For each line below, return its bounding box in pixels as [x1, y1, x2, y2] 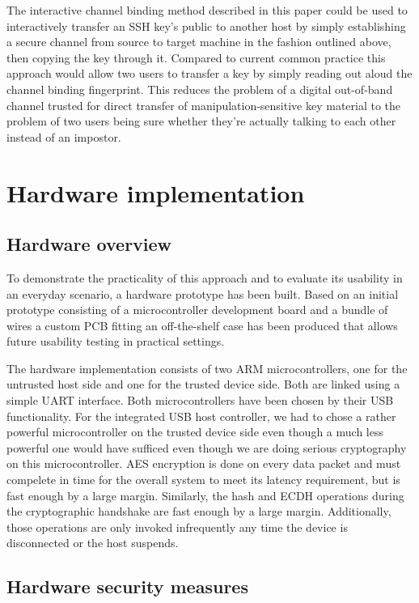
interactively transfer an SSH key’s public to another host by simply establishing [6, 17, 406, 34]
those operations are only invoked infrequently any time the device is [6, 518, 348, 535]
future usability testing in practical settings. [6, 333, 225, 350]
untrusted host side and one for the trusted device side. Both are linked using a [6, 376, 400, 393]
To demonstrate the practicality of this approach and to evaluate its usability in [6, 269, 403, 286]
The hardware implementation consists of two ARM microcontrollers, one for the [6, 359, 408, 376]
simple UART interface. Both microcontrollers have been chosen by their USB [6, 392, 394, 409]
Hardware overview [6, 231, 172, 257]
